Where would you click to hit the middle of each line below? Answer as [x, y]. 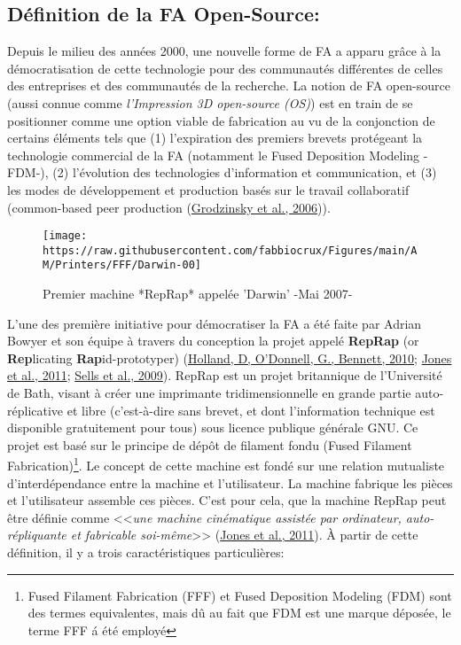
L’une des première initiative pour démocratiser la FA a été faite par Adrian [215, 323]
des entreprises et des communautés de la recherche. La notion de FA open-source [229, 85]
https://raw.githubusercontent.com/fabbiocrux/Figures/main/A [230, 250]
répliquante [37, 535]
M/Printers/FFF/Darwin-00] [122, 265]
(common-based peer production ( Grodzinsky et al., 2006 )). [169, 207]
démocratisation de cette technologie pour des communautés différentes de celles [225, 68]
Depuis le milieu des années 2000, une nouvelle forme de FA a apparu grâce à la [224, 51]
